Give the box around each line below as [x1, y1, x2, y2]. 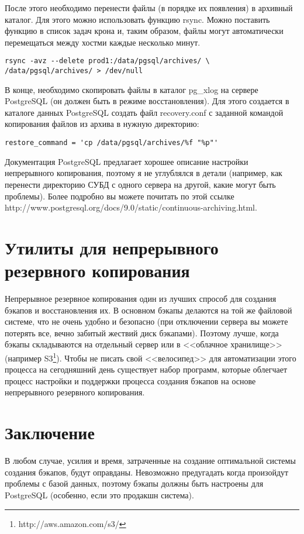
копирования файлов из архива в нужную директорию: [5, 118, 199, 130]
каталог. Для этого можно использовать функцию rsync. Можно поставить [5, 13, 270, 25]
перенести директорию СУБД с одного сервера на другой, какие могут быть [5, 178, 276, 190]
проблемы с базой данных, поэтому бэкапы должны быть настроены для [5, 477, 264, 490]
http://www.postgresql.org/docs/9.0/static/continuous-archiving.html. [5, 201, 257, 213]
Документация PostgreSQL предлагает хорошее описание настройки [5, 155, 248, 167]
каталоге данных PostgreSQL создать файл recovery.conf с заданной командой [5, 106, 284, 118]
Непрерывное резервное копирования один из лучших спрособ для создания [5, 292, 277, 304]
